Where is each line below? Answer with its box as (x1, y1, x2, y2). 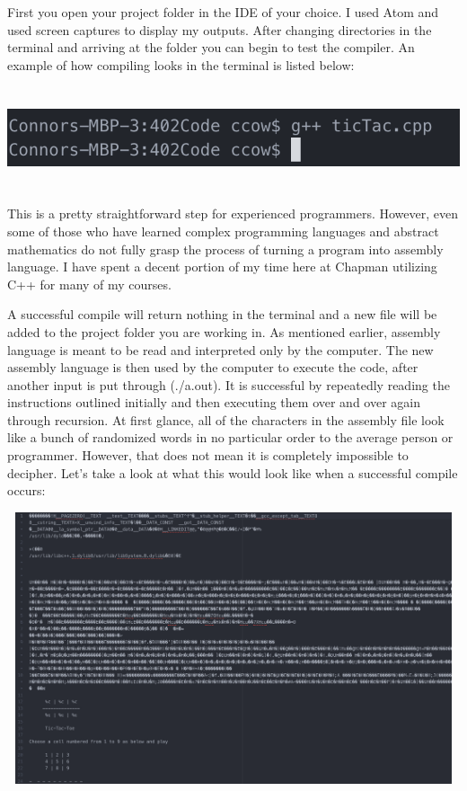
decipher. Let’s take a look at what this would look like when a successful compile (7, 463, 458, 482)
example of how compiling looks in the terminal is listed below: (7, 55, 355, 74)
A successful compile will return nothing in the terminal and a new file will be (7, 305, 437, 324)
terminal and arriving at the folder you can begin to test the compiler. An (7, 38, 415, 57)
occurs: (7, 481, 46, 500)
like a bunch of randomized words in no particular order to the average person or (7, 428, 454, 447)
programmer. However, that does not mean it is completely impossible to (7, 446, 409, 465)
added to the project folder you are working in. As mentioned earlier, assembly (7, 322, 441, 341)
